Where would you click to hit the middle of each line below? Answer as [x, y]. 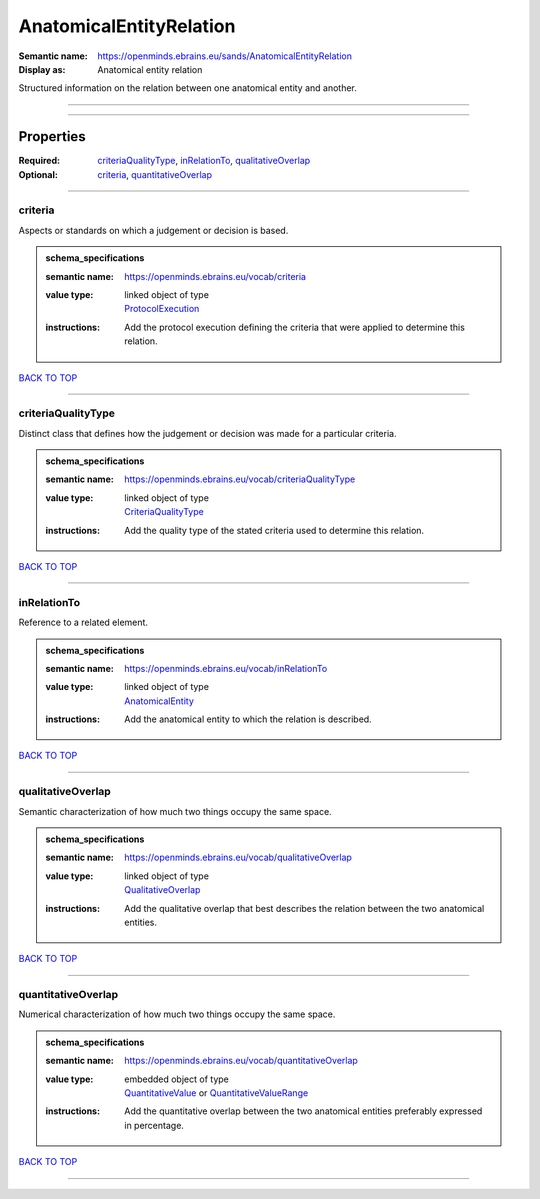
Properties [52, 136]
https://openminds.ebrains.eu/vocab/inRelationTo [226, 668]
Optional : [38, 174]
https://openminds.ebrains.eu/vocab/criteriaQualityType [240, 479]
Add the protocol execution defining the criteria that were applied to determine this [294, 327]
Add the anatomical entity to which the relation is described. [248, 719]
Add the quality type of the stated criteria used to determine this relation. [274, 530]
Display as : [42, 69]
